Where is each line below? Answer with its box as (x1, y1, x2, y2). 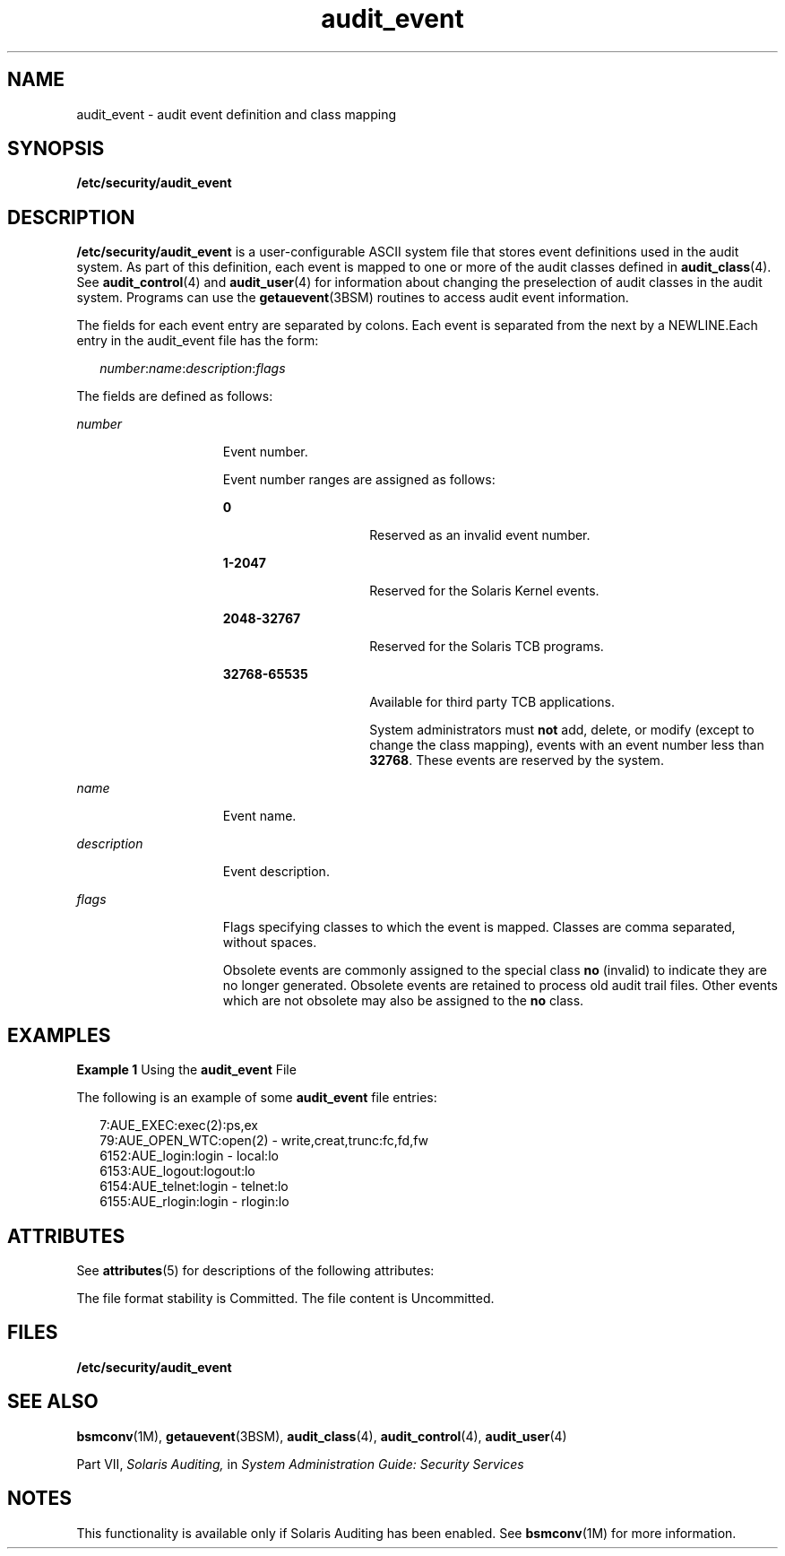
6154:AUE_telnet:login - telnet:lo (99, 1178, 289, 1195)
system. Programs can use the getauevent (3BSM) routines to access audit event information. (76, 290, 629, 306)
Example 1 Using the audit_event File (76, 1062, 297, 1078)
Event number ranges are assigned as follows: (222, 472, 496, 488)
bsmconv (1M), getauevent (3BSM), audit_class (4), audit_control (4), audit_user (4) (76, 1428, 567, 1444)
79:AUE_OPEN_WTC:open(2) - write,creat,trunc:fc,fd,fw (99, 1133, 429, 1149)
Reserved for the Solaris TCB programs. (369, 639, 604, 655)
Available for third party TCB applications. (369, 694, 615, 710)
